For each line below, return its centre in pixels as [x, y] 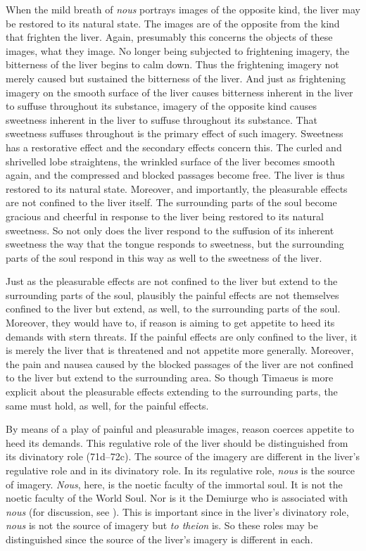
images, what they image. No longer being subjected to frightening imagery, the [178, 50]
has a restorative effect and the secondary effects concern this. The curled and [174, 147]
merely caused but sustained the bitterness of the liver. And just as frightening [176, 78]
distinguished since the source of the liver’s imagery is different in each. [159, 539]
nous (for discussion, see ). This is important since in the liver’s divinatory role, [177, 511]
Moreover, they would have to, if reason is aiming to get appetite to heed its [170, 323]
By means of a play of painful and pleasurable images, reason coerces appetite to [180, 429]
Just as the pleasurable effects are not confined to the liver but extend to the [172, 281]
